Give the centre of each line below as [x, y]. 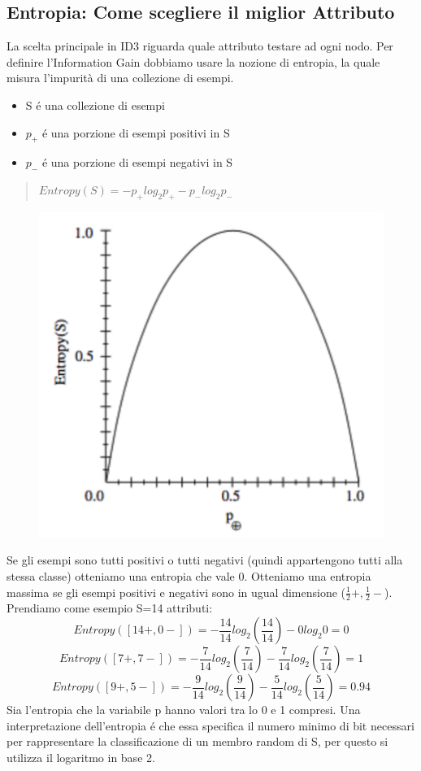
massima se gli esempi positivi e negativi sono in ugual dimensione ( [176, 592]
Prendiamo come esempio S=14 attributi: [110, 608]
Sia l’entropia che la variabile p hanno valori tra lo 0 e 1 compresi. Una [184, 710]
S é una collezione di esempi [95, 105]
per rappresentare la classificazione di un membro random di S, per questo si [197, 741]
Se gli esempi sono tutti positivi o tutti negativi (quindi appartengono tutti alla [205, 560]
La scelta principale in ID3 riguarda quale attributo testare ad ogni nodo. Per [200, 46]
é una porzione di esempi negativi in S [137, 162]
